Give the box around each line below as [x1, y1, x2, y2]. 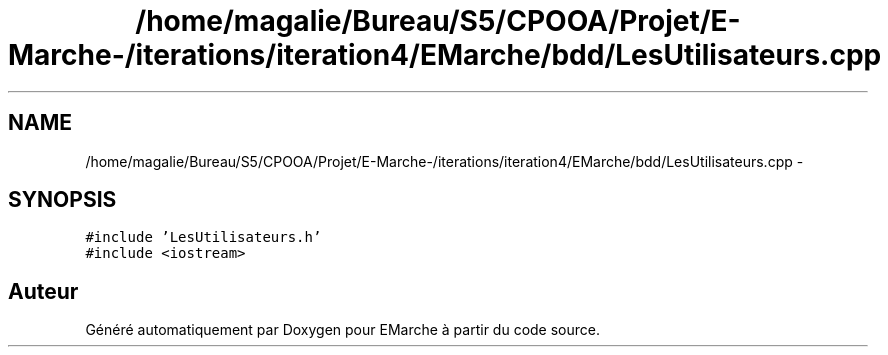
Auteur [8, 278, 79, 304]
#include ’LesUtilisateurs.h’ [85, 229, 322, 246]
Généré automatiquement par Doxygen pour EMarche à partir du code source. [85, 321, 600, 339]
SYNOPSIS [8, 187, 117, 213]
